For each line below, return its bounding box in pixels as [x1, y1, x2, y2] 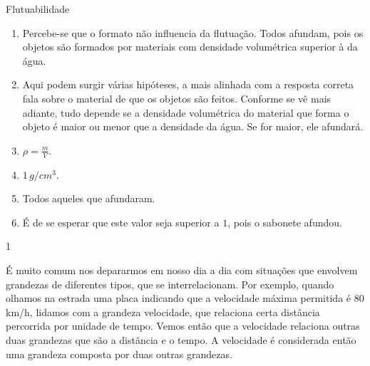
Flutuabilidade [6, 1, 70, 16]
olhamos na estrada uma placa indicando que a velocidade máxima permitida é [6, 291, 351, 305]
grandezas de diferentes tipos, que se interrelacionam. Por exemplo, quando [6, 276, 334, 291]
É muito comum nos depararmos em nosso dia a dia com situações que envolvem [6, 262, 358, 277]
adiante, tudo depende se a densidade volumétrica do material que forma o [22, 105, 349, 120]
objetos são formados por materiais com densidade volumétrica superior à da [22, 39, 358, 54]
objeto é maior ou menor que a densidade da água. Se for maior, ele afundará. [22, 119, 364, 134]
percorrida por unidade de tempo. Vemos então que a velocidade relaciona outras [6, 318, 360, 333]
